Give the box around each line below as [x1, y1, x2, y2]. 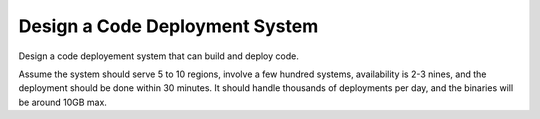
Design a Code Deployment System [18, 15, 319, 37]
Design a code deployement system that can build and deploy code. [18, 50, 299, 62]
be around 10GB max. [18, 96, 107, 108]
